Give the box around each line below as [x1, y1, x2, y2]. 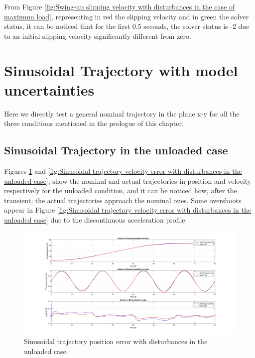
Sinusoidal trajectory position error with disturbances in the [24, 336, 208, 347]
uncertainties [4, 79, 95, 100]
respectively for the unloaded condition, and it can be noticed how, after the [4, 185, 237, 196]
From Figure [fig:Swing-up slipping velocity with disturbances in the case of [4, 1, 235, 11]
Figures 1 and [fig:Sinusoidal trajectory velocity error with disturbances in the [4, 166, 242, 176]
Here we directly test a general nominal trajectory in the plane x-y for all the [4, 108, 240, 119]
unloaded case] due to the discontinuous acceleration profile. [4, 215, 187, 225]
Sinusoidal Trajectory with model [4, 60, 238, 80]
